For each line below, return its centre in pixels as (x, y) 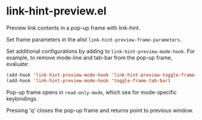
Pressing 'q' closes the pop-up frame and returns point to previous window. (100, 110)
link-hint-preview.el (57, 11)
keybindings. (22, 98)
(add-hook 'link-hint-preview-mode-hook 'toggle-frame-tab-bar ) (88, 81)
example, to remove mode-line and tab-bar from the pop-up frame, (90, 57)
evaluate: (17, 64)
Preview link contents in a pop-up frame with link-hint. (73, 28)
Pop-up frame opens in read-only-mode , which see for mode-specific (92, 92)
